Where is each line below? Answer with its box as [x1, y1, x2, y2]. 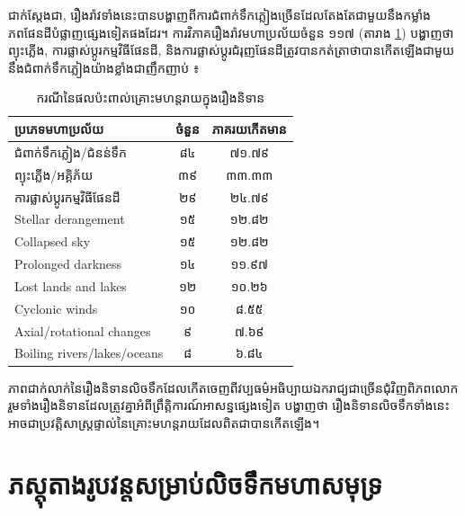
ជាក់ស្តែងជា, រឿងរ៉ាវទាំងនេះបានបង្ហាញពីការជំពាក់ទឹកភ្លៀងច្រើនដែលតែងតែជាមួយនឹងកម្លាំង [8, 5, 431, 23]
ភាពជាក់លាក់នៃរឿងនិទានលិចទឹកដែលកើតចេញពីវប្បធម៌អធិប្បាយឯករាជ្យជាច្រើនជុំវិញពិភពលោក [8, 378, 459, 396]
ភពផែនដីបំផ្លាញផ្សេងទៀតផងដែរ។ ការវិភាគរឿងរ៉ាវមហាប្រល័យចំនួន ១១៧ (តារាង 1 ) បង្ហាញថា [8, 22, 454, 41]
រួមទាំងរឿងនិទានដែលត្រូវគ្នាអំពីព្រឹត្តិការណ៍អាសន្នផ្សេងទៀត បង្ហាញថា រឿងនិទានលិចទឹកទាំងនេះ [8, 396, 450, 414]
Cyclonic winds [14, 298, 98, 317]
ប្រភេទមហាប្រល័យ [14, 119, 104, 138]
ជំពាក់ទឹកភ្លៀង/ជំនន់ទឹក [14, 142, 127, 161]
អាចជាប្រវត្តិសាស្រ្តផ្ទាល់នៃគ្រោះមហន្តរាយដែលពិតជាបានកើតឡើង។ [8, 413, 320, 431]
